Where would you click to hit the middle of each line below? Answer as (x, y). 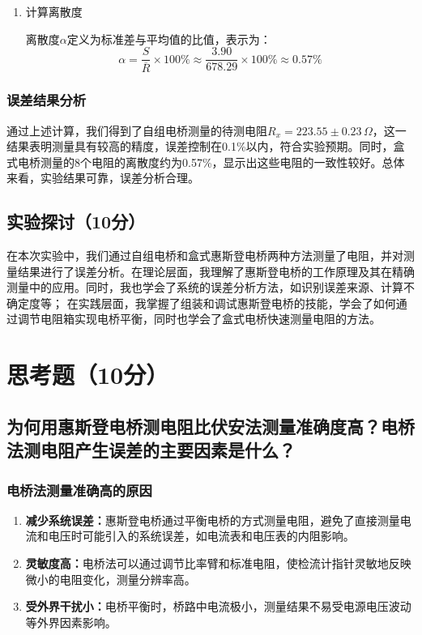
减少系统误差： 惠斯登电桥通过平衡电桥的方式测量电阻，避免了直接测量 (213, 520)
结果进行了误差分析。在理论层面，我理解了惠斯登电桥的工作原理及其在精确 (216, 271)
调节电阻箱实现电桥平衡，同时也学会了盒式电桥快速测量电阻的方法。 (199, 319)
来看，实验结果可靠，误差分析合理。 (103, 178)
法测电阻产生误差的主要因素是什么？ (151, 450)
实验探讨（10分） (76, 222)
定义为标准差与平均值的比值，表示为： (169, 38)
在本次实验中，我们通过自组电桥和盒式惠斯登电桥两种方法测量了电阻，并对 (205, 256)
